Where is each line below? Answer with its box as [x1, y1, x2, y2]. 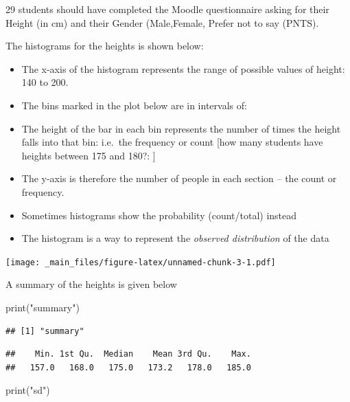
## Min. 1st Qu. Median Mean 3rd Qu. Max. [5, 349, 251, 359]
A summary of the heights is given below [5, 277, 177, 291]
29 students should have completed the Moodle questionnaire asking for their [5, 2, 329, 16]
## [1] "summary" [5, 326, 84, 336]
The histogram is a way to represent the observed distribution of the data [21, 231, 329, 245]
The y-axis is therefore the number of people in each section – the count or [21, 171, 337, 186]
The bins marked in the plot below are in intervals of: [21, 98, 247, 112]
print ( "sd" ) [5, 383, 50, 397]
